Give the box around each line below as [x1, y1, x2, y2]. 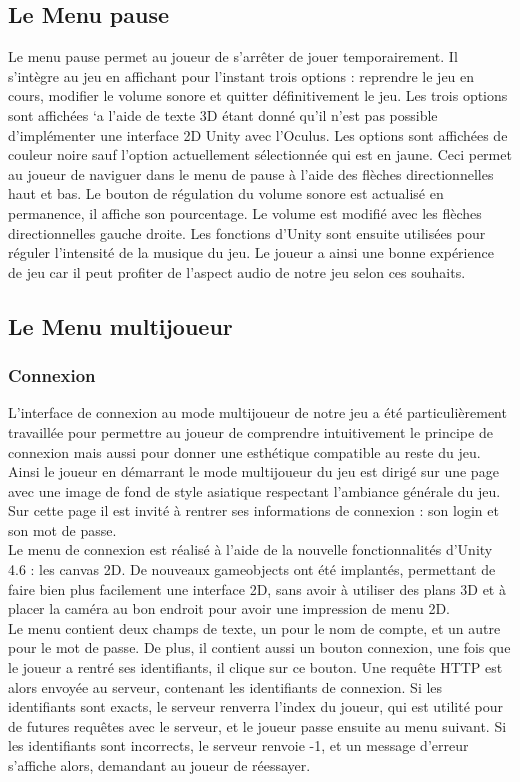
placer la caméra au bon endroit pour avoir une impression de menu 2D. [8, 598, 450, 619]
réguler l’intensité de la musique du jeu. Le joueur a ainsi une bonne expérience [8, 242, 494, 263]
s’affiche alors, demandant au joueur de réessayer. [8, 755, 311, 776]
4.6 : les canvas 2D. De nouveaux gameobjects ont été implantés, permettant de [8, 559, 496, 580]
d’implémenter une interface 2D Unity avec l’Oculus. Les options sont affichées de [8, 124, 508, 145]
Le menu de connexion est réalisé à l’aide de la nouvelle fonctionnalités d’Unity [8, 539, 493, 560]
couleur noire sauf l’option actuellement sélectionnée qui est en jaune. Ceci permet [8, 144, 512, 165]
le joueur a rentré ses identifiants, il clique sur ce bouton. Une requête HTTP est [8, 657, 503, 678]
